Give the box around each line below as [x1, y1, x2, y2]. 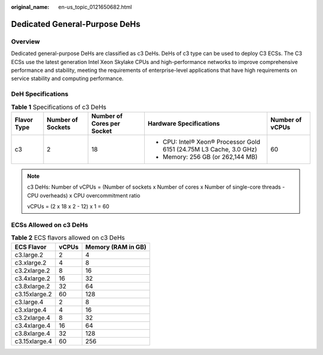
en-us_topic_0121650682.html [58, 4, 132, 10]
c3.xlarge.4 [14, 305, 47, 314]
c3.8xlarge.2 [14, 282, 50, 290]
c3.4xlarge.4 [14, 321, 51, 329]
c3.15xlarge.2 [14, 290, 52, 298]
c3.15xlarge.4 [14, 337, 53, 345]
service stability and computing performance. [11, 75, 124, 82]
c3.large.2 [14, 250, 44, 259]
